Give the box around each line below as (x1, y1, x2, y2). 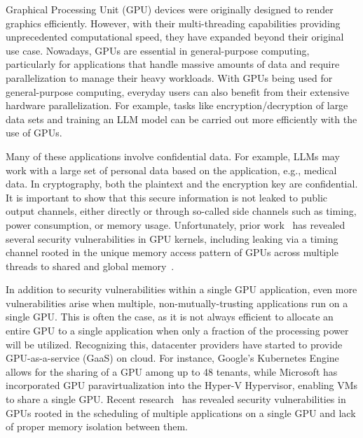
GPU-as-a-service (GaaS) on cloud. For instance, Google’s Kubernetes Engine (6, 351, 339, 365)
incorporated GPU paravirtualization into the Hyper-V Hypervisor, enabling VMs (6, 378, 358, 393)
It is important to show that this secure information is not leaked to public (6, 190, 328, 204)
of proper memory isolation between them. (6, 419, 188, 434)
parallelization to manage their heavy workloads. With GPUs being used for (6, 70, 333, 85)
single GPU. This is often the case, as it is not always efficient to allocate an (6, 309, 334, 324)
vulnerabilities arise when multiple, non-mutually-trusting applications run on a (6, 295, 348, 310)
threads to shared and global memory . (6, 258, 174, 273)
